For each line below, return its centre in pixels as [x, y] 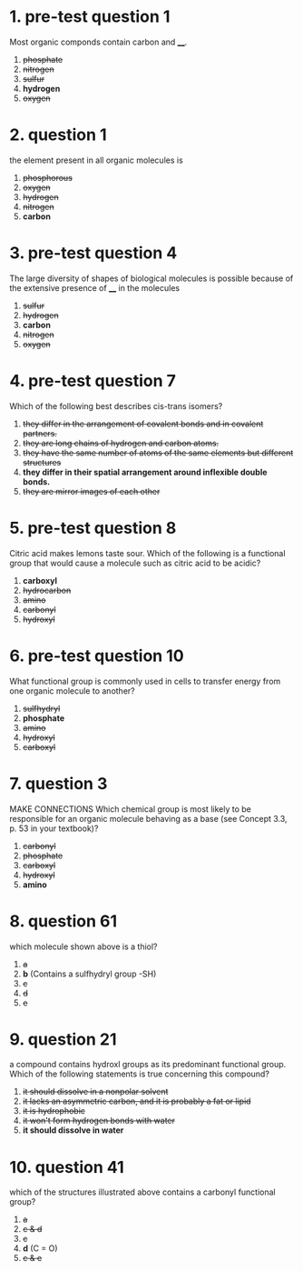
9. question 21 [63, 1039]
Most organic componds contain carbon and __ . [98, 42]
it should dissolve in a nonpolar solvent [95, 1092]
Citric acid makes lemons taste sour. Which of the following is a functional [147, 553]
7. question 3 [59, 783]
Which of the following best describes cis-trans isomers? [116, 405]
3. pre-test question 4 [93, 253]
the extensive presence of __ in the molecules [94, 287]
